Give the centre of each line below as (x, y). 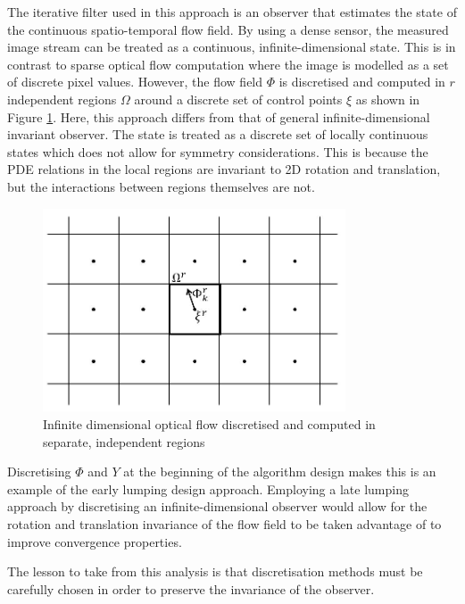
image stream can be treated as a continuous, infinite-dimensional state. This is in (232, 47)
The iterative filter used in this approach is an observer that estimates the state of (232, 12)
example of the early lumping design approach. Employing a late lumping (208, 488)
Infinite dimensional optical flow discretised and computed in (209, 423)
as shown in (388, 99)
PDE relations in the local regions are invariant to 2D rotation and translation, (224, 169)
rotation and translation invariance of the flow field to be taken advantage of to (224, 523)
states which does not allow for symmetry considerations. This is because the (218, 151)
